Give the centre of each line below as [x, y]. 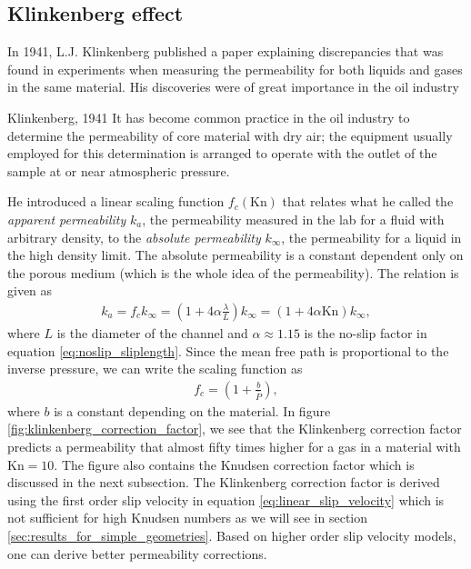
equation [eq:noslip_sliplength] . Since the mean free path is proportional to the [228, 350]
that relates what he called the [368, 201]
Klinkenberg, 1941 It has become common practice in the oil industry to [209, 117]
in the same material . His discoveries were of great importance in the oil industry [233, 87]
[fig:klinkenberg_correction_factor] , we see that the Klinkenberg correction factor [235, 429]
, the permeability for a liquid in [371, 237]
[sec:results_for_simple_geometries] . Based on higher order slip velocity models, [232, 535]
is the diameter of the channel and [152, 332]
